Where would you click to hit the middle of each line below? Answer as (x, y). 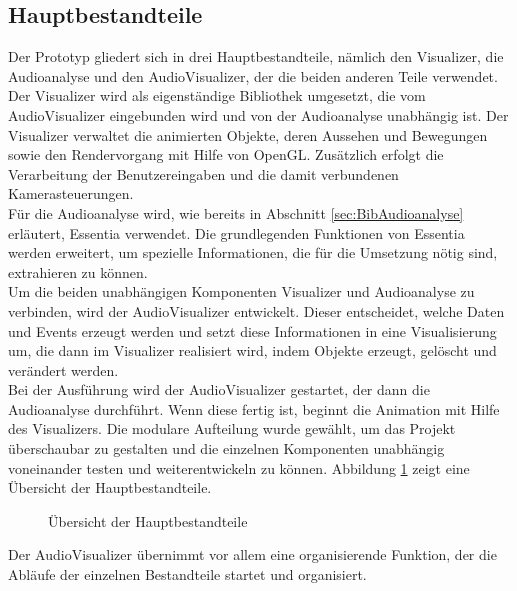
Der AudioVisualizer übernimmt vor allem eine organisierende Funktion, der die (252, 554)
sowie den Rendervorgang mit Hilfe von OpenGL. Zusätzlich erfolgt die (226, 154)
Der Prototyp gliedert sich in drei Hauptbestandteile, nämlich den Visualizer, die (256, 56)
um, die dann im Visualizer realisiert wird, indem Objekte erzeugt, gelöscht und (252, 350)
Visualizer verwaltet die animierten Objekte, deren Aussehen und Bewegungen (248, 134)
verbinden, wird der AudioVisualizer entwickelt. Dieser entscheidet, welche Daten (256, 310)
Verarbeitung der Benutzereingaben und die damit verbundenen (203, 173)
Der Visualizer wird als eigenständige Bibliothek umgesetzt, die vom (217, 95)
